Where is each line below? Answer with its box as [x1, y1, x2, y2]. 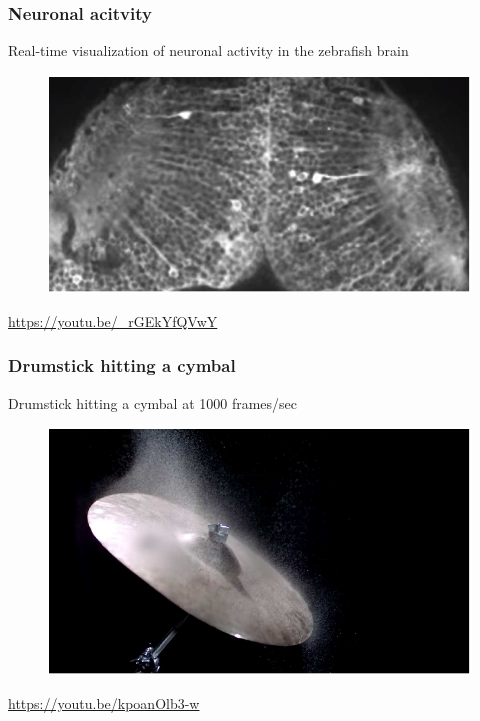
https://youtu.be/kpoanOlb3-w [8, 692, 200, 713]
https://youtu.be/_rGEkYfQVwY [8, 310, 218, 331]
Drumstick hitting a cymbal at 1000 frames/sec [8, 392, 298, 413]
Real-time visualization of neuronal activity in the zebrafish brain [8, 40, 409, 61]
